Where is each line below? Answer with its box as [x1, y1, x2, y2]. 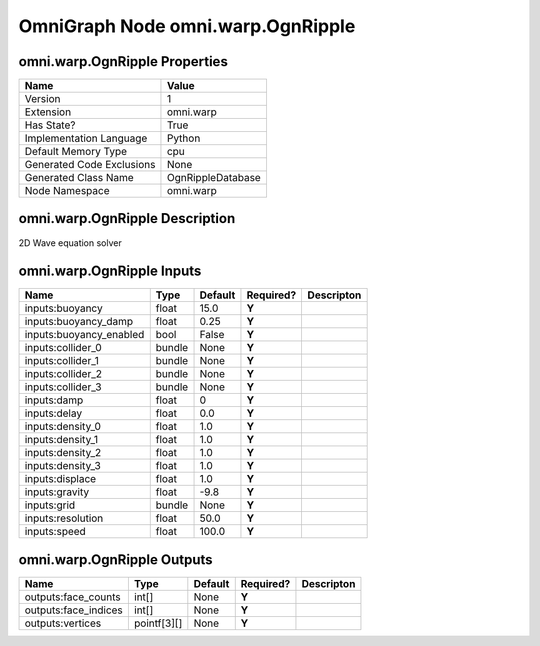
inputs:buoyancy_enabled [24, 328, 145, 342]
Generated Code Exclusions [24, 158, 156, 172]
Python [166, 131, 201, 145]
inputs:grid [24, 498, 76, 512]
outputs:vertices [24, 616, 102, 630]
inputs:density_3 [24, 459, 102, 473]
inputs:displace [24, 472, 97, 486]
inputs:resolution [24, 511, 104, 525]
